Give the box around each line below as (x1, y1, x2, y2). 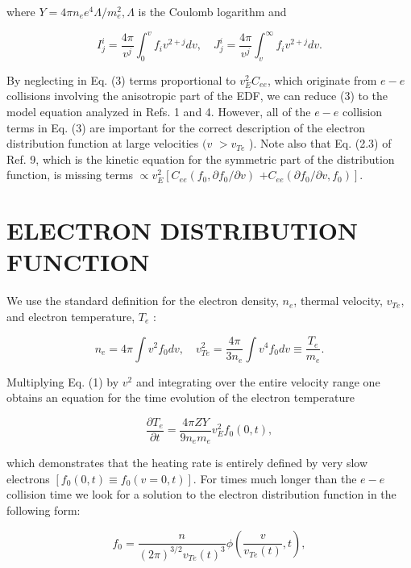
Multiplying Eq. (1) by (6, 373, 119, 390)
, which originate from (267, 71, 377, 88)
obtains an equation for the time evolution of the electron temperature (6, 389, 355, 406)
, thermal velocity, (293, 292, 383, 309)
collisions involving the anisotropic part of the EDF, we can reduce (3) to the (6, 87, 388, 104)
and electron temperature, (6, 307, 135, 324)
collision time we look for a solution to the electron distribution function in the (6, 486, 396, 503)
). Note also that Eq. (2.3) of (249, 135, 392, 152)
